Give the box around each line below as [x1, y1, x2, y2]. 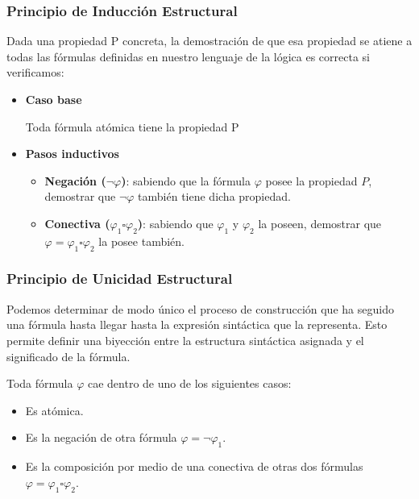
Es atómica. [25, 401, 84, 418]
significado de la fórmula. [6, 347, 131, 364]
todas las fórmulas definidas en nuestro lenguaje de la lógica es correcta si [6, 48, 370, 64]
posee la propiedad [265, 172, 358, 189]
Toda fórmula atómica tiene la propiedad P [25, 118, 239, 135]
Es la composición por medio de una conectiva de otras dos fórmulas [25, 458, 363, 475]
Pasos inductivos [25, 145, 119, 162]
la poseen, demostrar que [258, 214, 382, 231]
